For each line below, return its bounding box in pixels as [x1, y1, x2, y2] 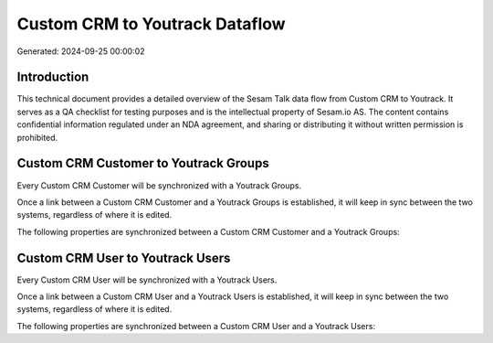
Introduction [16, 70, 89, 85]
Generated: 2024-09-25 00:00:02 [16, 46, 145, 57]
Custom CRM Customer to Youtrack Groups [16, 155, 269, 171]
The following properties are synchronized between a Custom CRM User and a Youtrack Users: [16, 320, 376, 331]
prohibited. [16, 132, 58, 143]
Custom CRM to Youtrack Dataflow [16, 14, 287, 34]
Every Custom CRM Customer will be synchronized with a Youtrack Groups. [16, 179, 301, 191]
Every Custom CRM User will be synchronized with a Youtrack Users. [16, 274, 278, 285]
